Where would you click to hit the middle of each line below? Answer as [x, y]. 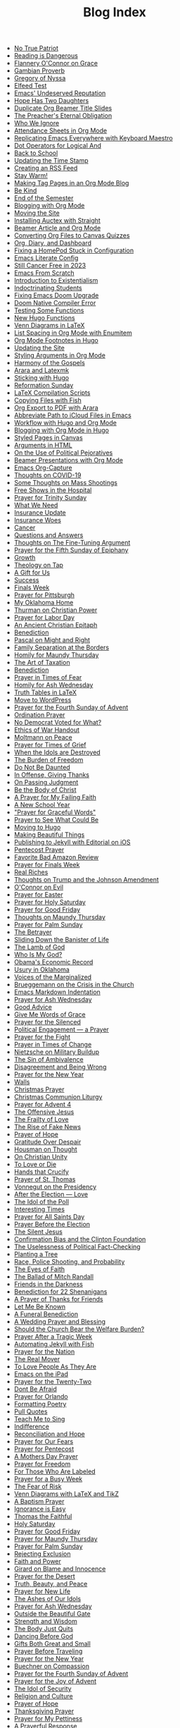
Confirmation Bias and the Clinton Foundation [80, 1239]
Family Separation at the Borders [62, 648]
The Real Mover [37, 1359]
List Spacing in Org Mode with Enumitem [73, 333]
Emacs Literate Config [46, 258]
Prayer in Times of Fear [48, 678]
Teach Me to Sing [39, 1419]
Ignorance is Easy [40, 1509]
